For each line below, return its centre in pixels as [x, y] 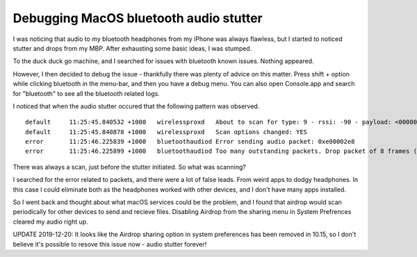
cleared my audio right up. [50, 222]
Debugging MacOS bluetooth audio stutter [138, 18]
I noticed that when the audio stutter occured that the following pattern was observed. [136, 106]
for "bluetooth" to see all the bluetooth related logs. [86, 93]
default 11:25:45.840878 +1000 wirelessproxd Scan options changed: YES [166, 132]
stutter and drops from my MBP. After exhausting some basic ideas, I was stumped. [132, 48]
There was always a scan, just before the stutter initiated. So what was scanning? [129, 167]
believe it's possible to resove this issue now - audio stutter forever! [110, 244]
